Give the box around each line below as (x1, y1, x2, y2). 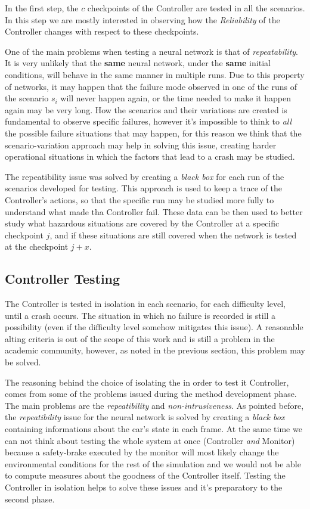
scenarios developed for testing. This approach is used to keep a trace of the (5, 182, 282, 194)
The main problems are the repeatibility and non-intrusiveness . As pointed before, (5, 399, 304, 411)
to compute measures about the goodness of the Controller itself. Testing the (5, 469, 286, 482)
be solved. (5, 356, 41, 368)
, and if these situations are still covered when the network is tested (49, 228, 297, 241)
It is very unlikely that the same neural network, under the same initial (5, 57, 271, 69)
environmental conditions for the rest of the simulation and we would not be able (5, 457, 301, 470)
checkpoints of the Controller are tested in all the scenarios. (87, 2, 305, 14)
